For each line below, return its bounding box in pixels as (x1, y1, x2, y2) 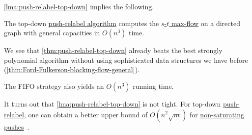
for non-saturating (189, 109, 244, 119)
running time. (133, 81, 174, 91)
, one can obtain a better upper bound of (24, 109, 148, 119)
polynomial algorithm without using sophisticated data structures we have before (4, 54, 248, 65)
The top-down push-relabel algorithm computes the (4, 18, 159, 28)
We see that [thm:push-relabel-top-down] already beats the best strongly (4, 45, 223, 55)
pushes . (4, 121, 29, 132)
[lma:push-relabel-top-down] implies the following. (4, 1, 154, 11)
